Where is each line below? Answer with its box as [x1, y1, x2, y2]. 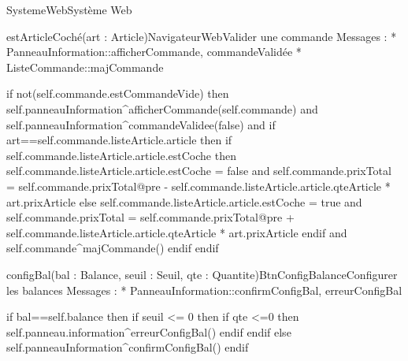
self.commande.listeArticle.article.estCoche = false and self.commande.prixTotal [6, 162, 391, 179]
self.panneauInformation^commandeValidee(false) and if [6, 116, 276, 132]
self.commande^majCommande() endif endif [6, 240, 219, 256]
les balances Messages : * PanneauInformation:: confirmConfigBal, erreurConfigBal [6, 281, 402, 298]
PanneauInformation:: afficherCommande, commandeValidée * [6, 43, 302, 60]
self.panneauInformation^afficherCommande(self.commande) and [6, 100, 318, 117]
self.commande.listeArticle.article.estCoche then [6, 147, 236, 163]
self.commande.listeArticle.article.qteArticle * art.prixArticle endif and [6, 224, 347, 240]
